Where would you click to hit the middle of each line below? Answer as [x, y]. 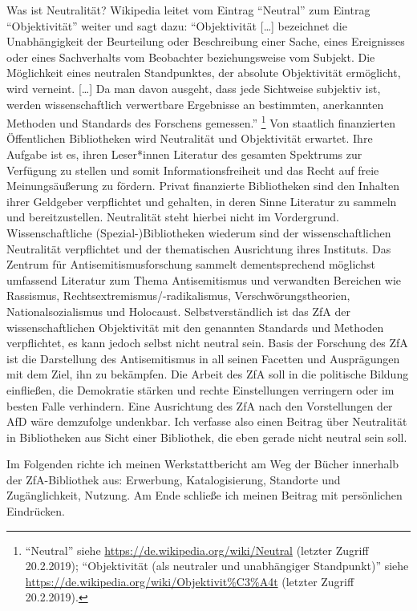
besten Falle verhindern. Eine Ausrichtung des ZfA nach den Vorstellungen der [200, 405]
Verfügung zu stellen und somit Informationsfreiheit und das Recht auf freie [193, 170]
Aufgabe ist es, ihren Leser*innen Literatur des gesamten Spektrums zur [184, 154]
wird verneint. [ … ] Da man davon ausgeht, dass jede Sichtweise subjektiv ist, [194, 88]
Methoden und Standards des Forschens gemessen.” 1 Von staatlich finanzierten [201, 121]
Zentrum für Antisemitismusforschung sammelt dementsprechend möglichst [191, 264]
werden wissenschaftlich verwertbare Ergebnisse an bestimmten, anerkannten [195, 104]
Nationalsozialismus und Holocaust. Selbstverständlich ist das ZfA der [178, 311]
